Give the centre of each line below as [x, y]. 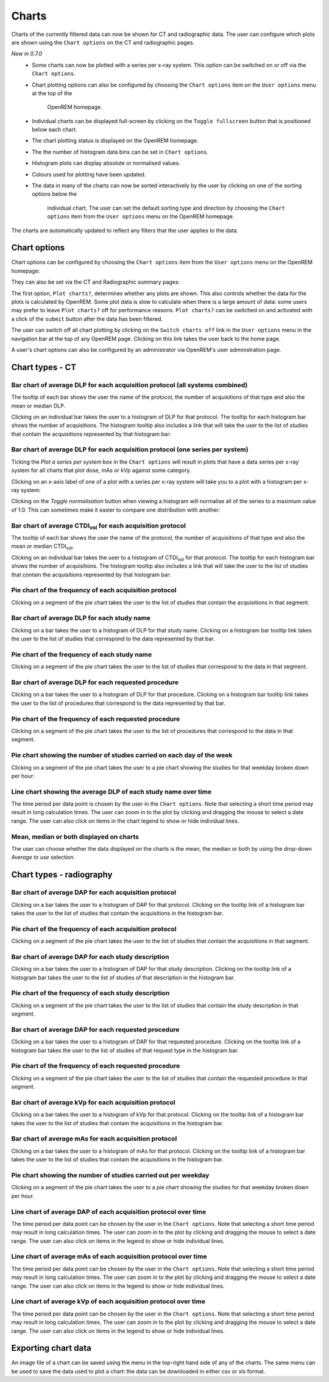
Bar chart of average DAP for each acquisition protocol [94, 892]
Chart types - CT [44, 367]
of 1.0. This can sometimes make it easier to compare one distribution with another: [116, 510]
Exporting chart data [51, 1348]
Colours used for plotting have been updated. [89, 174]
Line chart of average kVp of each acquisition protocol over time [108, 1301]
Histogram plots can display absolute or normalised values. [106, 163]
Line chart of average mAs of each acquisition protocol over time [109, 1256]
